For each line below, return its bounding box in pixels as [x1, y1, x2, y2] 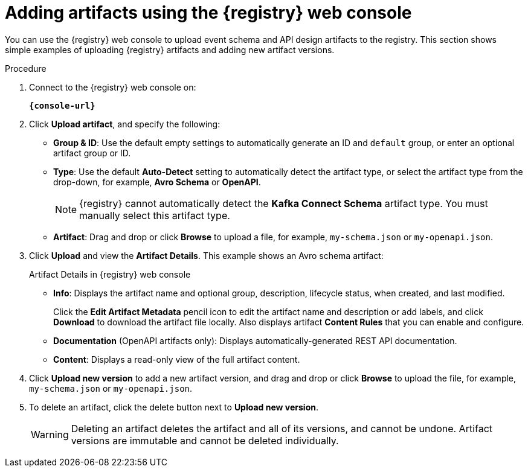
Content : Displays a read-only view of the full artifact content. [53, 354, 300, 365]
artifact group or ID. [53, 147, 131, 158]
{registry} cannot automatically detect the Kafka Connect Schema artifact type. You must [79, 197, 488, 209]
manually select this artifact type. [79, 209, 230, 222]
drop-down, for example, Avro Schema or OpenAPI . [53, 176, 261, 187]
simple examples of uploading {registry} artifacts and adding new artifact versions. [5, 44, 335, 55]
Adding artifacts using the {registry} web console [5, 2, 412, 23]
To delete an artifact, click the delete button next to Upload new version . [29, 401, 318, 412]
